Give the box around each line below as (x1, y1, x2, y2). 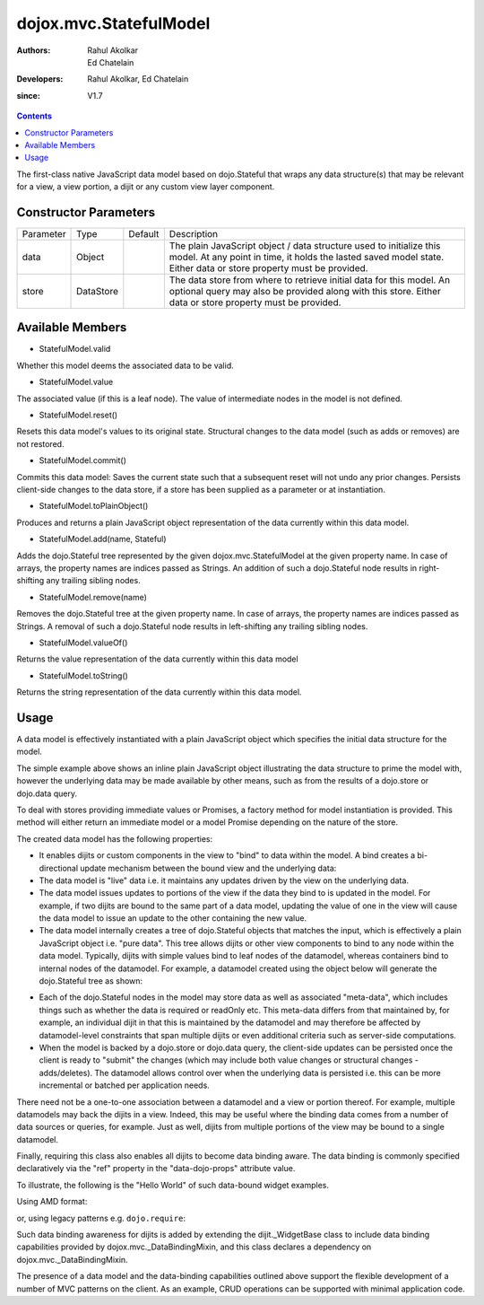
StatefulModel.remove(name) (39, 591, 148, 602)
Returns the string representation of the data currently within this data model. (16, 687, 302, 697)
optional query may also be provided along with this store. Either (169, 285, 441, 297)
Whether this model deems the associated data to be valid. (16, 360, 234, 371)
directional (39, 863, 79, 873)
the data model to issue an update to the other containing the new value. (39, 913, 307, 924)
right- (419, 562, 440, 574)
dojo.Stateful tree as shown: (39, 976, 143, 986)
